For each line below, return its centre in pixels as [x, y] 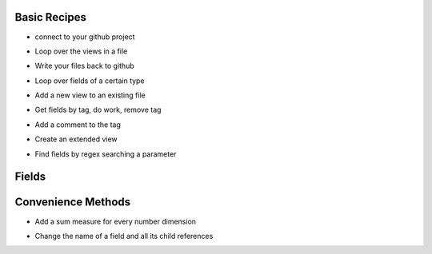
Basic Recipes [51, 17]
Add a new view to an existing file [90, 95]
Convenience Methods [73, 202]
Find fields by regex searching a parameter [106, 154]
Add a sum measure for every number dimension [115, 221]
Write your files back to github [85, 66]
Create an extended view [76, 139]
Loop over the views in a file [81, 51]
